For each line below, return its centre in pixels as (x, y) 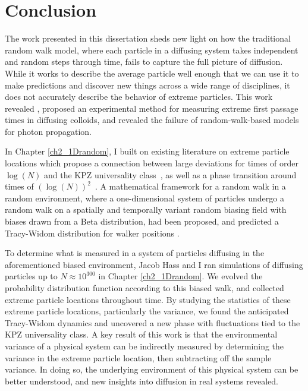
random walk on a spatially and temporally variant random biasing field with (146, 209)
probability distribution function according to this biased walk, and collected (144, 288)
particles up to (31, 276)
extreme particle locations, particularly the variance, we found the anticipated (147, 311)
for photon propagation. (48, 131)
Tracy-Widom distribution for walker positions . (92, 233)
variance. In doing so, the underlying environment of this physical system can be (152, 369)
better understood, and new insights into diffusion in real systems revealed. (142, 381)
